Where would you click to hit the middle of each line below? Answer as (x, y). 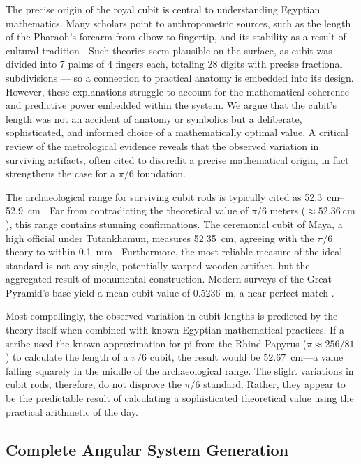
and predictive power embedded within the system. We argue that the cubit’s (171, 105)
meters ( (288, 210)
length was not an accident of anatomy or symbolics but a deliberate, (154, 118)
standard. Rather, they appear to (274, 384)
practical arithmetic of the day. (72, 411)
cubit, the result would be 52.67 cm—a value (246, 357)
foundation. (161, 173)
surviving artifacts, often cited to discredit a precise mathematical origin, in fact (177, 159)
